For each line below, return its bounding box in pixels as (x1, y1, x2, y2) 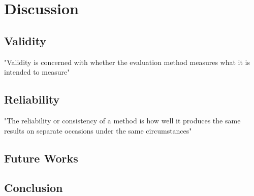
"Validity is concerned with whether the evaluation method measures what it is (4, 56, 250, 67)
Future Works (4, 150, 78, 166)
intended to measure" (4, 67, 70, 77)
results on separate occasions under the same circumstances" (4, 125, 192, 136)
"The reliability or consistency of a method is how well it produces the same (4, 115, 241, 125)
